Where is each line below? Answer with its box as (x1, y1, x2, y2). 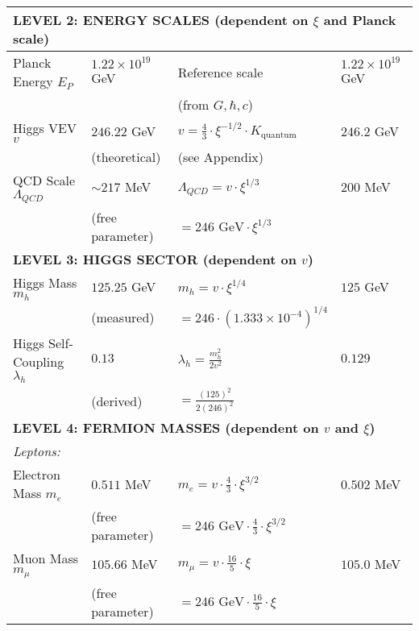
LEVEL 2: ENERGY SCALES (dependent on (13, 10, 309, 29)
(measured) (91, 307, 155, 326)
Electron (13, 465, 60, 484)
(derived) (91, 391, 143, 410)
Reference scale (177, 62, 263, 81)
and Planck (323, 10, 396, 29)
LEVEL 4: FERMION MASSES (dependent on (13, 418, 319, 438)
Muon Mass (13, 549, 79, 568)
